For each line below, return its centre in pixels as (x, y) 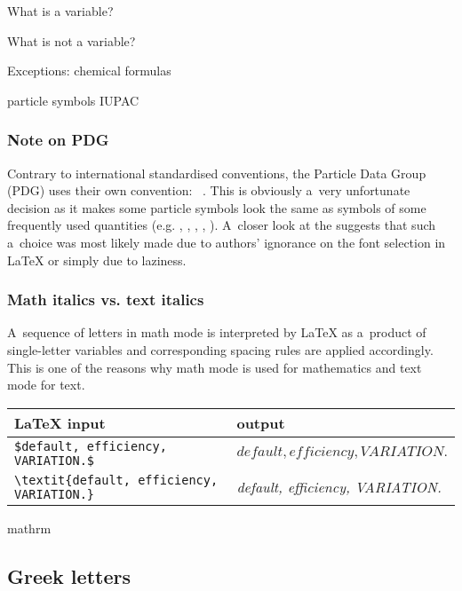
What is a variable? (60, 11)
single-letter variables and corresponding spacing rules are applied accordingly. (220, 349)
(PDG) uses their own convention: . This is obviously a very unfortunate (209, 190)
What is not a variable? (72, 40)
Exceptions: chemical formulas (89, 71)
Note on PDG (58, 140)
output (261, 422)
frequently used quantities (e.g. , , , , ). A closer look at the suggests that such (222, 225)
